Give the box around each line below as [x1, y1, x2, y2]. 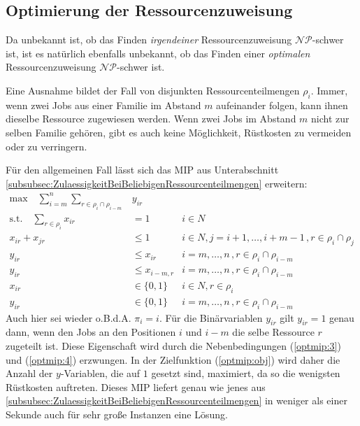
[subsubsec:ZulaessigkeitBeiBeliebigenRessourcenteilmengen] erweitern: [6, 176, 308, 190]
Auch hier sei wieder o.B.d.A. [6, 310, 131, 325]
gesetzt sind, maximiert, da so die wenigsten [151, 366, 340, 381]
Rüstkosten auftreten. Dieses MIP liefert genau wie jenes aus [6, 379, 266, 394]
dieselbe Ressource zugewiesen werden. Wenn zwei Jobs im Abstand [6, 111, 296, 126]
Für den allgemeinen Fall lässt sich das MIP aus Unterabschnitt [6, 162, 279, 177]
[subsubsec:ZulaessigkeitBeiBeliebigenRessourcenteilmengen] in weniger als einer [6, 393, 347, 408]
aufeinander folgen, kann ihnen [216, 97, 348, 112]
